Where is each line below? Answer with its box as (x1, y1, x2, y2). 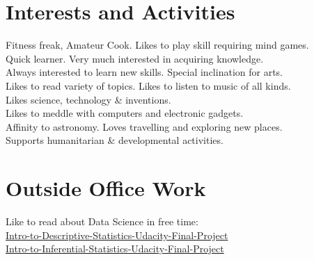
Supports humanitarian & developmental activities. (6, 133, 223, 147)
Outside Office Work (6, 174, 206, 202)
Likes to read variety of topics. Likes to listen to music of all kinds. (6, 78, 291, 92)
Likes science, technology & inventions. (6, 92, 171, 106)
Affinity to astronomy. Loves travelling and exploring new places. (6, 119, 283, 133)
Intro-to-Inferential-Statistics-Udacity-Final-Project (6, 241, 224, 256)
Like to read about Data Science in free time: (6, 214, 198, 228)
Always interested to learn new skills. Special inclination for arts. (6, 65, 283, 79)
